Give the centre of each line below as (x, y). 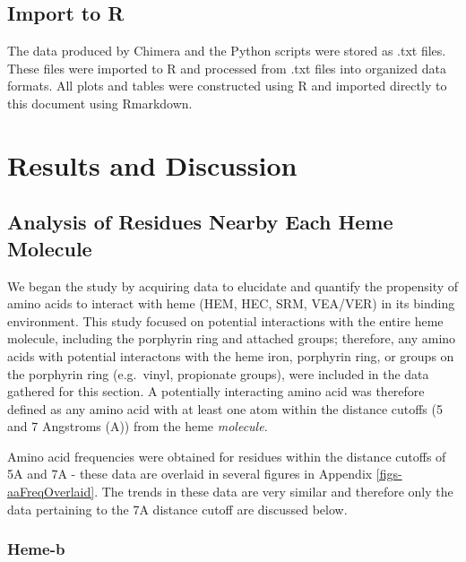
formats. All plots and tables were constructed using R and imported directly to (227, 86)
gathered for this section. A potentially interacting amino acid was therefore (216, 391)
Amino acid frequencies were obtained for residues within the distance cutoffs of (227, 456)
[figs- (389, 474)
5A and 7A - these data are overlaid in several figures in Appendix (190, 474)
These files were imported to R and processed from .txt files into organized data (227, 68)
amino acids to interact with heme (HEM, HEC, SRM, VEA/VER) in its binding (231, 303)
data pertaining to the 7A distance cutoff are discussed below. (177, 509)
